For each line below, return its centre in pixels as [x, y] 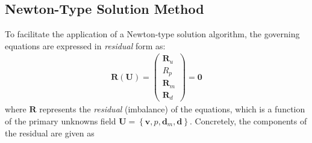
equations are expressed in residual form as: [85, 45]
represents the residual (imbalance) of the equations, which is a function [172, 109]
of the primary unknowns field [61, 121]
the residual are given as [50, 132]
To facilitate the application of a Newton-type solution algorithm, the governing [152, 34]
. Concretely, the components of [248, 121]
